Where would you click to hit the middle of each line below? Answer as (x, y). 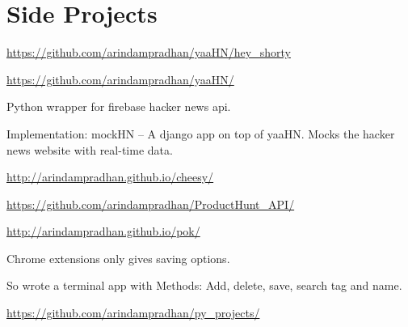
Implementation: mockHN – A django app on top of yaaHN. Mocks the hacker (201, 133)
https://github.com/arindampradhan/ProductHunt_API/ (151, 204)
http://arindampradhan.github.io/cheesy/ (110, 177)
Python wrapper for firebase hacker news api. (119, 106)
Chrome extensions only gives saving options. (118, 258)
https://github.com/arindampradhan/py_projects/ (133, 313)
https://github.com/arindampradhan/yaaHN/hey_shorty (149, 52)
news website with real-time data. (90, 149)
